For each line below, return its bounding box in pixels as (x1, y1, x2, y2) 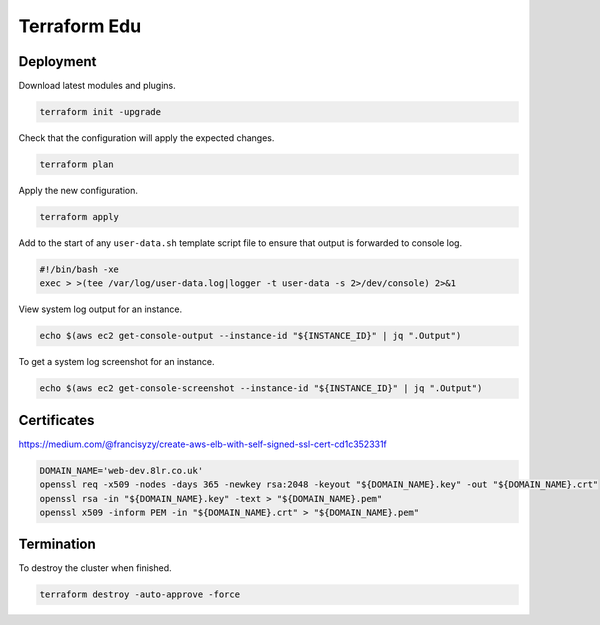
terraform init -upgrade (39, 106, 162, 118)
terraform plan (39, 159, 114, 170)
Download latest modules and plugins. (18, 80, 176, 92)
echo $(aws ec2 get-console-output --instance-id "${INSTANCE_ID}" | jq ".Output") (39, 330, 462, 342)
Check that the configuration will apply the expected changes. (18, 132, 275, 144)
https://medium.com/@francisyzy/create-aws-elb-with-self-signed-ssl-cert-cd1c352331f (18, 438, 387, 450)
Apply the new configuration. (18, 185, 139, 196)
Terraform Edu (18, 15, 142, 37)
